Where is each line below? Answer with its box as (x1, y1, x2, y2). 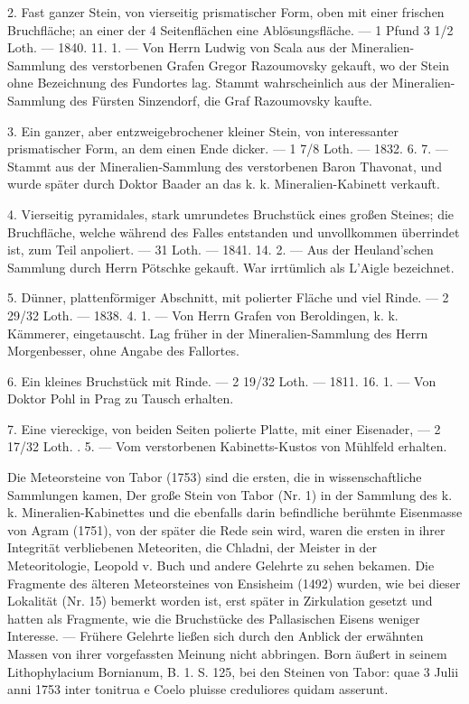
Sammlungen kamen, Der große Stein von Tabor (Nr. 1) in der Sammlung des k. (7, 485, 453, 504)
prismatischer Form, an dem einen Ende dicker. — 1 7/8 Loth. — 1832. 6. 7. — (7, 139, 448, 158)
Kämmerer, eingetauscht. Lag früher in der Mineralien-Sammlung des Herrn (7, 323, 428, 342)
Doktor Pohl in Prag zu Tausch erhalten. (7, 389, 234, 408)
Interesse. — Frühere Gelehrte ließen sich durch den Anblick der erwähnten (7, 626, 424, 645)
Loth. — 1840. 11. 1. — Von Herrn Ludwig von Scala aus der (7, 38, 347, 57)
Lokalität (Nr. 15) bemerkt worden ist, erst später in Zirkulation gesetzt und (7, 591, 433, 610)
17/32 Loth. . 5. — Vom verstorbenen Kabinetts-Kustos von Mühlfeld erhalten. (7, 437, 447, 456)
